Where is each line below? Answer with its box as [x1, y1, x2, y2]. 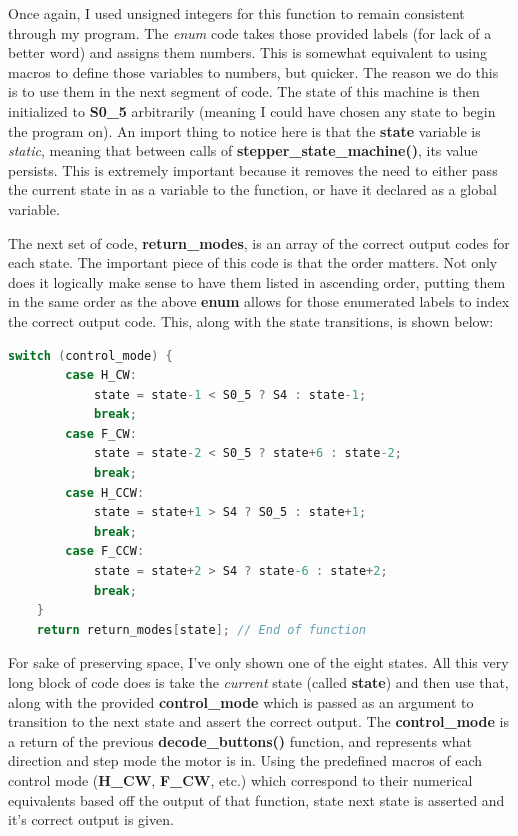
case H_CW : [65, 368, 137, 383]
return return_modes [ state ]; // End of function [36, 622, 366, 637]
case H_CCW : [65, 485, 145, 500]
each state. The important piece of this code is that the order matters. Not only [8, 252, 498, 273]
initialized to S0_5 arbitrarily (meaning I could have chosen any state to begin [8, 100, 496, 121]
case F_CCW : [65, 544, 145, 559]
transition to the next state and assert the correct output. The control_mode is [8, 711, 509, 732]
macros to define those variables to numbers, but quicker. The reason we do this [8, 61, 499, 82]
